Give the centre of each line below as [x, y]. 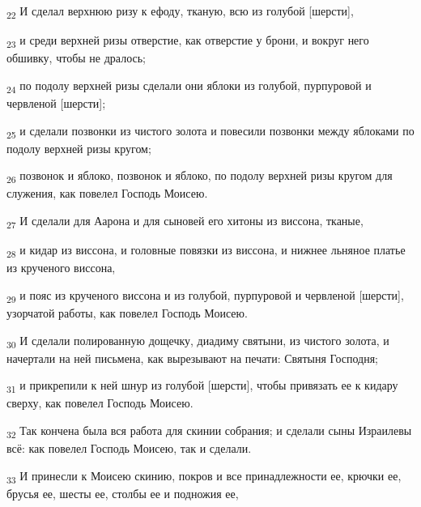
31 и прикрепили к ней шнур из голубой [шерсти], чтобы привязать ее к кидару [202, 386]
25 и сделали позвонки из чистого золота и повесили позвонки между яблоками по [210, 131]
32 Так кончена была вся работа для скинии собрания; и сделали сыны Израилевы [209, 431]
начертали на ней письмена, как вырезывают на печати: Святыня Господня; [192, 358]
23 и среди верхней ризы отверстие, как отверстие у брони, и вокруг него [188, 41]
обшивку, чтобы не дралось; [76, 58]
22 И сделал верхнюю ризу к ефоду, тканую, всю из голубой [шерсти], [180, 12]
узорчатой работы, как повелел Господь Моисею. [127, 312]
